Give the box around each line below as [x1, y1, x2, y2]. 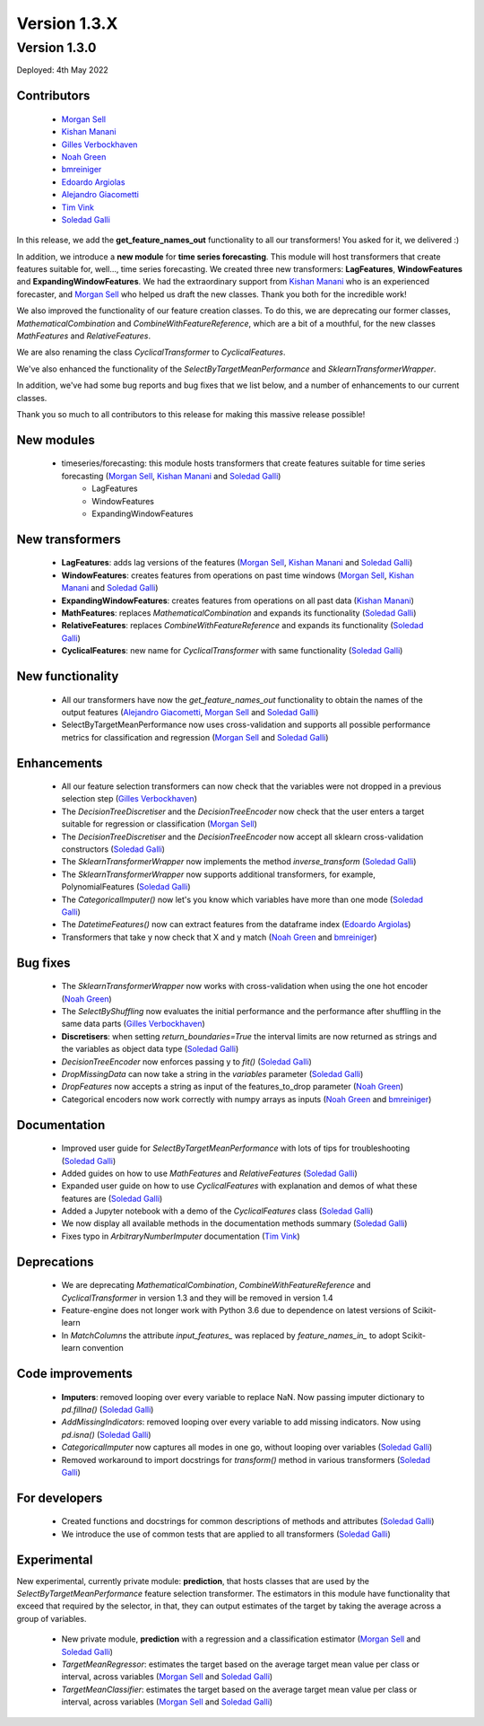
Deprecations [16, 1254, 94, 1269]
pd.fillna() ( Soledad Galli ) [61, 1405, 154, 1415]
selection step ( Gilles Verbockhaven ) [61, 793, 197, 804]
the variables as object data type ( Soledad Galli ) [61, 1044, 239, 1055]
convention [82, 1343, 125, 1354]
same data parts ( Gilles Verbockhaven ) [61, 1019, 205, 1029]
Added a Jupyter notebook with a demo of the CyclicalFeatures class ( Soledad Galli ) [61, 1205, 374, 1216]
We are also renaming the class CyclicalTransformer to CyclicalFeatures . [16, 346, 286, 358]
